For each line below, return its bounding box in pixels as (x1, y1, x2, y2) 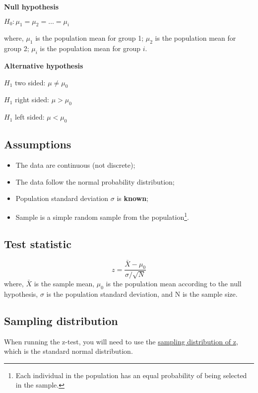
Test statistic (4, 236, 71, 251)
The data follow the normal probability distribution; (15, 176, 175, 187)
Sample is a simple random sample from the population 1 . (15, 210, 189, 222)
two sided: (14, 77, 46, 87)
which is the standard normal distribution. (4, 346, 133, 356)
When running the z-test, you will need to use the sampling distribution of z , (4, 336, 238, 346)
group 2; (4, 43, 29, 54)
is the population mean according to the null (106, 278, 242, 289)
